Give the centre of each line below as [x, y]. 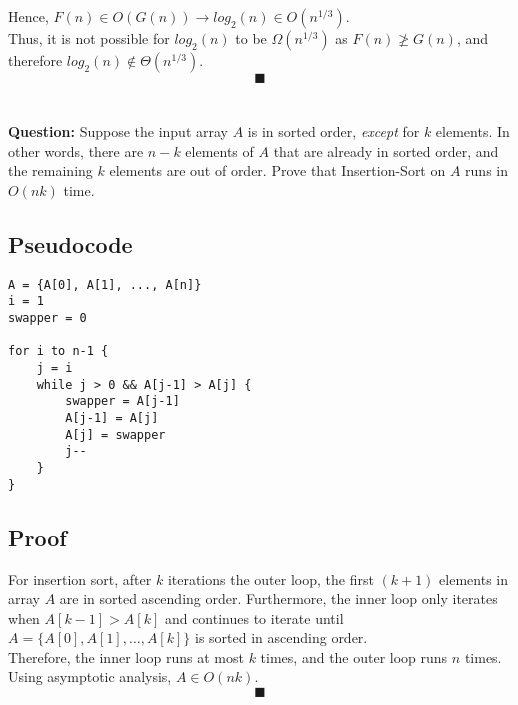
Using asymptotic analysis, [90, 676]
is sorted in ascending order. [281, 637]
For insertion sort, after [80, 578]
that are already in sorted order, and [386, 150]
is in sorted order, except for [333, 131]
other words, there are [76, 150]
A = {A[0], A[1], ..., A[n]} [105, 284]
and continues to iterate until [254, 617]
